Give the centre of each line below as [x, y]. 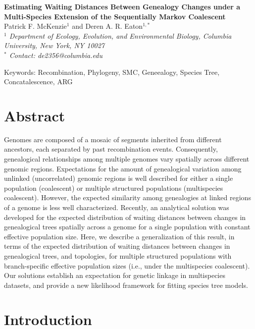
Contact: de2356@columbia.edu [56, 55]
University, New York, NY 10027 [54, 45]
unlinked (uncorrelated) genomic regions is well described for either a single [119, 178]
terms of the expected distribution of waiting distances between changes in [117, 246]
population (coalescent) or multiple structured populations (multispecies [114, 188]
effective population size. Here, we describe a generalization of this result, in [119, 236]
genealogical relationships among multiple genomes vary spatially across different [127, 159]
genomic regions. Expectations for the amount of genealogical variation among [123, 168]
